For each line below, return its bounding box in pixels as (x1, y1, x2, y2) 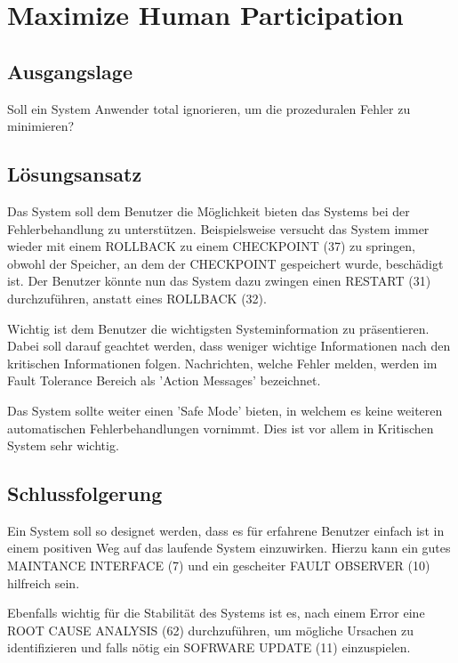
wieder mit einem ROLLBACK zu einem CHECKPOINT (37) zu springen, (7, 237, 416, 255)
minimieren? (7, 117, 75, 135)
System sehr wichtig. (7, 436, 119, 455)
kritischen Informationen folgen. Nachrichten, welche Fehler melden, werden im (7, 353, 438, 372)
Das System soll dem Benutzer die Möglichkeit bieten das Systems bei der (7, 201, 410, 220)
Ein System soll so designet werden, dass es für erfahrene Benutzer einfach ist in (7, 521, 445, 539)
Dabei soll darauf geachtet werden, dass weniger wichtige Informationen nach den (7, 336, 451, 355)
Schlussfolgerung (7, 480, 163, 507)
